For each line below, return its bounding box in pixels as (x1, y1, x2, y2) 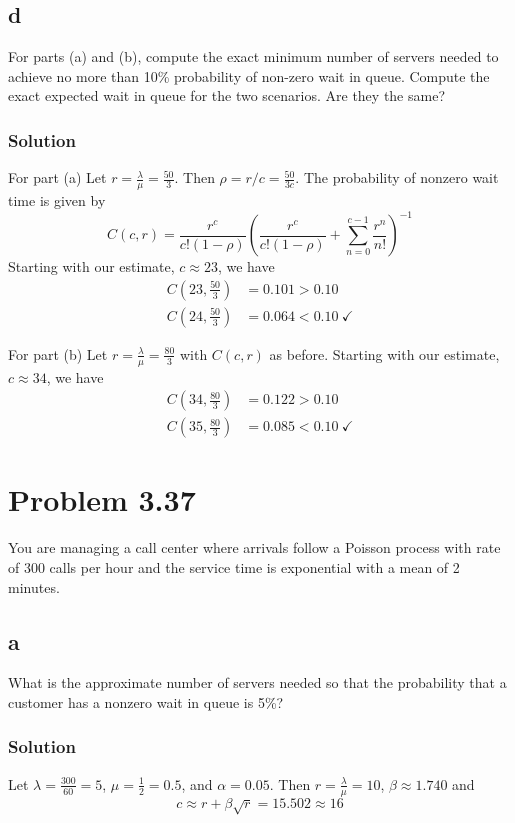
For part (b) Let (8, 343, 108, 364)
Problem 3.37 (8, 479, 196, 520)
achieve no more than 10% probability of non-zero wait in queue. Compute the (8, 65, 490, 86)
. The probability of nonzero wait (295, 167, 499, 188)
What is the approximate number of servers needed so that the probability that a (8, 672, 507, 693)
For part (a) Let (8, 167, 107, 188)
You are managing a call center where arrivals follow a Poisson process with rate (8, 537, 501, 558)
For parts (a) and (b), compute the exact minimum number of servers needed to (8, 46, 499, 67)
